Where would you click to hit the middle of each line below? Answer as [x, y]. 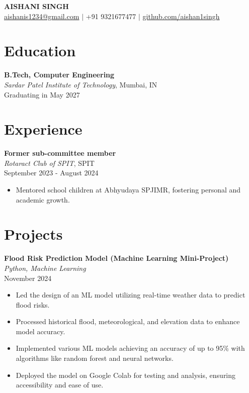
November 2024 [28, 278]
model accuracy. [40, 331]
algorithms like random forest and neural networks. [95, 358]
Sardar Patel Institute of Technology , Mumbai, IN [81, 84]
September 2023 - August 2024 [51, 173]
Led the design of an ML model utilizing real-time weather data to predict [131, 295]
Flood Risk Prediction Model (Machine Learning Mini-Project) [116, 258]
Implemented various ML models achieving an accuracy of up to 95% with [130, 348]
